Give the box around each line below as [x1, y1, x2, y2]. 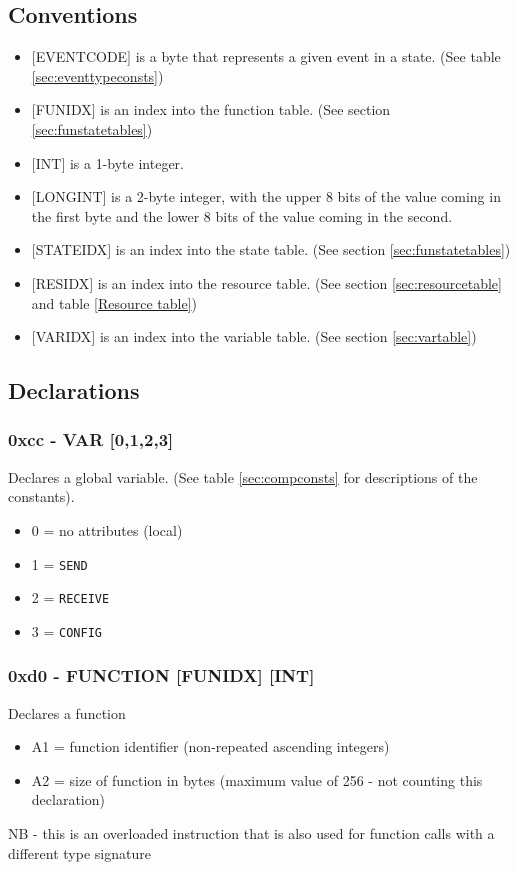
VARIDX [35, 326, 92, 347]
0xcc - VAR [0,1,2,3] [8, 427, 174, 452]
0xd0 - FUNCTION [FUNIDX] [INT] [8, 663, 315, 688]
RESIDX [35, 272, 90, 293]
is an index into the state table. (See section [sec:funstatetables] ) [115, 239, 511, 260]
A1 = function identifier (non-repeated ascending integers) [31, 736, 390, 757]
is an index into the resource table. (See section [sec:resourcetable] [97, 272, 502, 293]
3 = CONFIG [31, 620, 102, 641]
